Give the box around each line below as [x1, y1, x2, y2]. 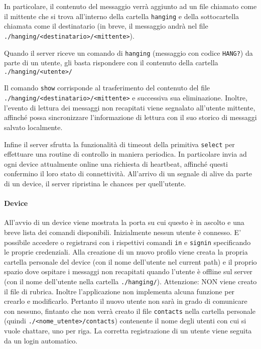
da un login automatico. [4, 335, 78, 345]
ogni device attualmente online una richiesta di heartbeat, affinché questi [4, 158, 228, 169]
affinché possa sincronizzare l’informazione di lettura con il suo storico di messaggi [4, 112, 257, 123]
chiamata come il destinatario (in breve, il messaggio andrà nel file [4, 21, 208, 31]
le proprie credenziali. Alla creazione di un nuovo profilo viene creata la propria [4, 247, 248, 257]
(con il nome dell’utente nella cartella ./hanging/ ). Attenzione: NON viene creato [4, 276, 257, 286]
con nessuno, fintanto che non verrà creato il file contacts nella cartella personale [4, 305, 256, 316]
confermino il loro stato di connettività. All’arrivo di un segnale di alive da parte [4, 168, 252, 179]
